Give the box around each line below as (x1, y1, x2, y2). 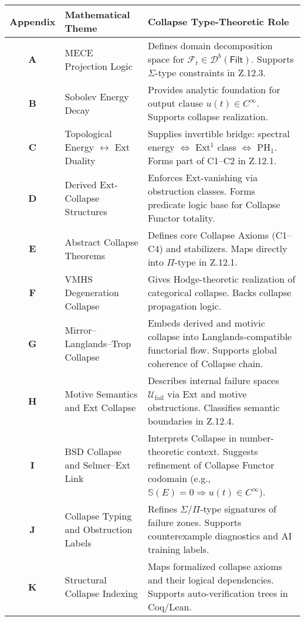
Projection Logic (65, 59, 133, 73)
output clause (147, 96, 204, 110)
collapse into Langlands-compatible (147, 330, 292, 343)
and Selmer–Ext (65, 458, 131, 471)
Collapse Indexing (65, 586, 138, 600)
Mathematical (65, 8, 130, 21)
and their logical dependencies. (147, 573, 274, 586)
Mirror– (65, 323, 97, 337)
